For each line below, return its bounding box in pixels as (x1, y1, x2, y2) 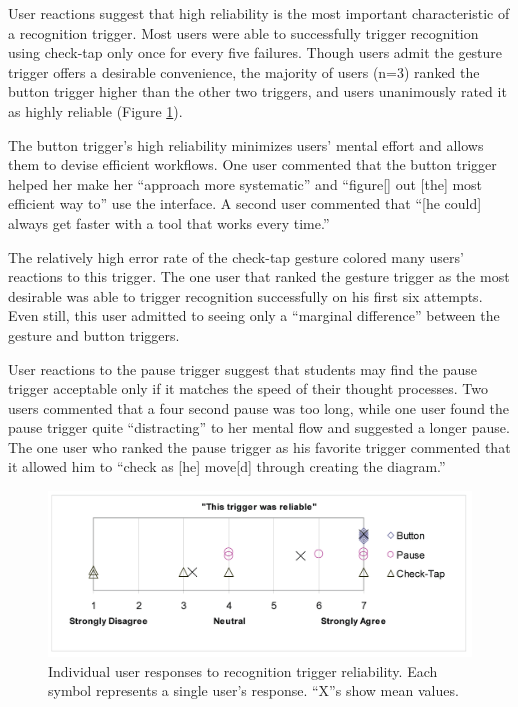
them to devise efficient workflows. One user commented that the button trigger (8, 154, 497, 175)
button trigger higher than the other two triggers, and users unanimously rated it (8, 81, 507, 102)
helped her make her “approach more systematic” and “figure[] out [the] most (8, 173, 483, 194)
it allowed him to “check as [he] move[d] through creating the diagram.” (8, 456, 446, 477)
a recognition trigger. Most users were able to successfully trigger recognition (8, 22, 479, 43)
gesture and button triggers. (8, 324, 180, 345)
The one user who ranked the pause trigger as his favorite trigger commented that (8, 436, 511, 457)
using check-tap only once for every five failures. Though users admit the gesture (8, 42, 503, 63)
